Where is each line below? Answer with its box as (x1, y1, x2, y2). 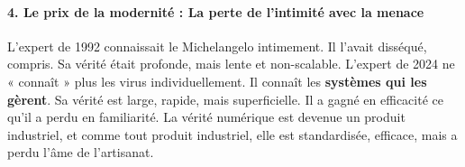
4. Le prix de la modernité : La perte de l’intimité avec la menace (7, 2, 424, 21)
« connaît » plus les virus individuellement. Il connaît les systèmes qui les (7, 71, 427, 90)
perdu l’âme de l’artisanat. (7, 143, 154, 162)
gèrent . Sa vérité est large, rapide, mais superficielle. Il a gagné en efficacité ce (7, 89, 443, 108)
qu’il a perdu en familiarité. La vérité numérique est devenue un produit (7, 107, 406, 126)
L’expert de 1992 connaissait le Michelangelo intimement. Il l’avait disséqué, (7, 36, 427, 55)
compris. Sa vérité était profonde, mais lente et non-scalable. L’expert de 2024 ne (7, 54, 455, 73)
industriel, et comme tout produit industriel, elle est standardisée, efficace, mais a (7, 125, 458, 144)
